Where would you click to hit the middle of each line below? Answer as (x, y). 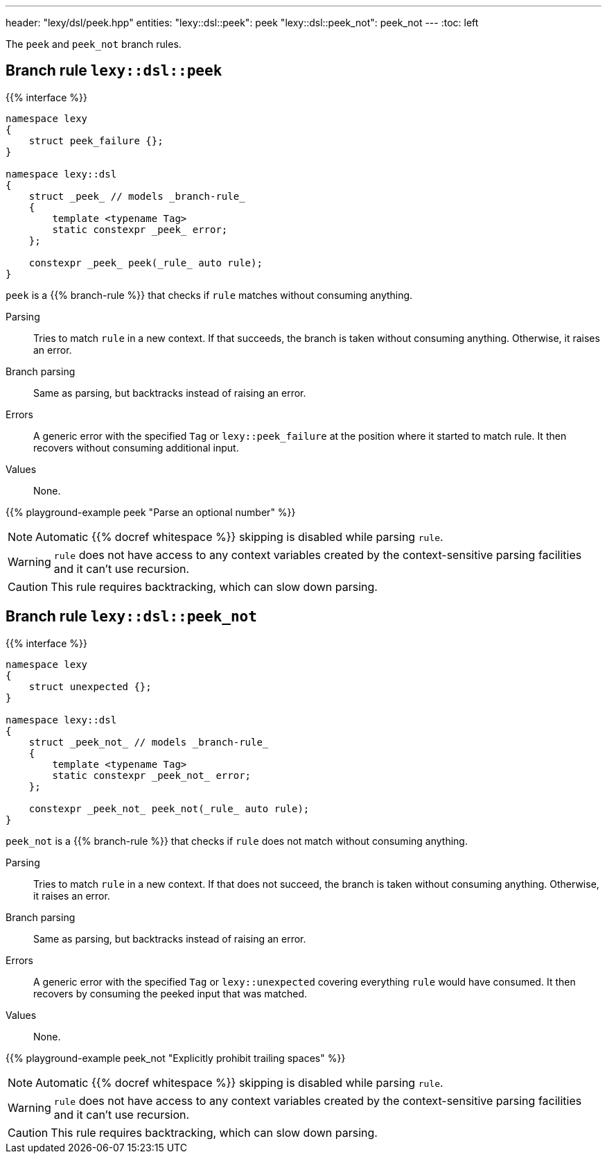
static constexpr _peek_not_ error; (152, 775)
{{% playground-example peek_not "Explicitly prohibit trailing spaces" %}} (176, 1058)
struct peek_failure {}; (96, 140)
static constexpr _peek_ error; (140, 229)
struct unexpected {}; (90, 686)
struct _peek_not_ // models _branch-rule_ (149, 742)
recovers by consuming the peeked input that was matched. (170, 993)
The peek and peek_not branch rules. (94, 44)
